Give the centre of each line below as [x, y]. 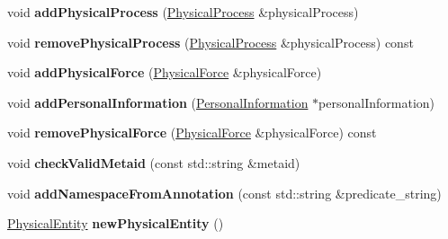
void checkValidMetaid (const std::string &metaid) [154, 162]
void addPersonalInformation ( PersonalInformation [158, 102]
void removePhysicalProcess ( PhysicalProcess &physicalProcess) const [211, 42]
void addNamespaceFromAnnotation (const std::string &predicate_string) [224, 193]
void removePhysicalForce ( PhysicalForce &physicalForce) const [192, 133]
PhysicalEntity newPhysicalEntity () [116, 223]
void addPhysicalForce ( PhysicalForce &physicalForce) [165, 72]
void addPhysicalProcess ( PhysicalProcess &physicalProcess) [183, 12]
